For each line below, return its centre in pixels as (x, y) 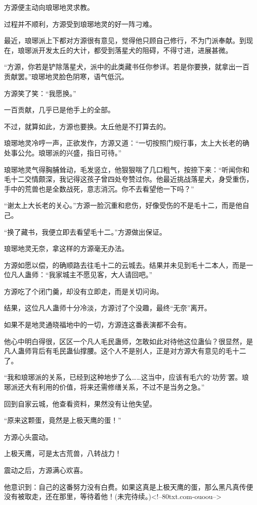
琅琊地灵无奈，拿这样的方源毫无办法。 (66, 248)
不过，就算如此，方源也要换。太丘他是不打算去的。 (87, 126)
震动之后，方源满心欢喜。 (45, 470)
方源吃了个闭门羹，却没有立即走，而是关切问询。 (84, 291)
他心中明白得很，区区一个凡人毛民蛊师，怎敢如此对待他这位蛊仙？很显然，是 (128, 341)
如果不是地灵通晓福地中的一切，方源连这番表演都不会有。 (97, 325)
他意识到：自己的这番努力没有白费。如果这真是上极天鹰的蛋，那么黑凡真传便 (128, 486)
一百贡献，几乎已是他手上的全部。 (59, 110)
